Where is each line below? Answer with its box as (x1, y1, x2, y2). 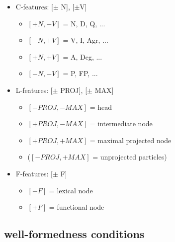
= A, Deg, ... (63, 51, 102, 62)
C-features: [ (15, 1, 53, 11)
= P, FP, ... (63, 68, 98, 79)
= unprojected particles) (92, 152, 167, 162)
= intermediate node (89, 118, 153, 129)
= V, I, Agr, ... (63, 35, 108, 45)
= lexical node (49, 185, 93, 195)
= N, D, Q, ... (63, 18, 105, 28)
